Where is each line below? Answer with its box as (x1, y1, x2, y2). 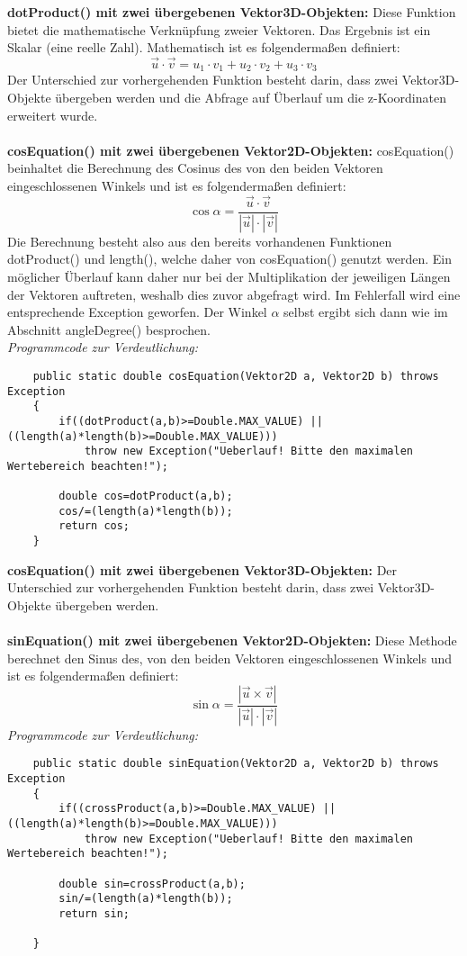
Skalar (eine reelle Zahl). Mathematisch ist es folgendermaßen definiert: (7, 38, 400, 57)
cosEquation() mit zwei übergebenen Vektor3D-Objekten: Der (7, 560, 398, 579)
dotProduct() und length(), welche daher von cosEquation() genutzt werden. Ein (7, 249, 452, 268)
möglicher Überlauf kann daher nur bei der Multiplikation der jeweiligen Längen (7, 266, 451, 285)
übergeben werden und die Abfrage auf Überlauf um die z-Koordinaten (55, 88, 446, 107)
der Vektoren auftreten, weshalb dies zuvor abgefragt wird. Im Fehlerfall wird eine (7, 284, 461, 303)
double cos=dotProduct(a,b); (58, 490, 233, 503)
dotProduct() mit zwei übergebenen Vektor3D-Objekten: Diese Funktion (7, 3, 456, 21)
